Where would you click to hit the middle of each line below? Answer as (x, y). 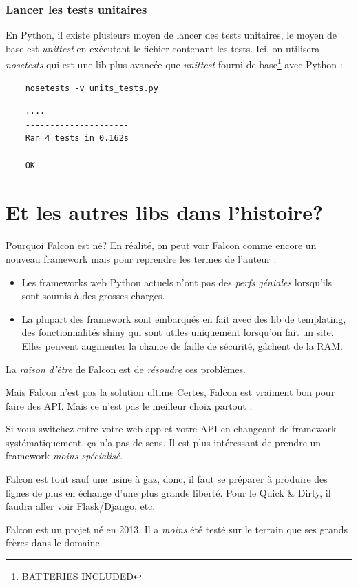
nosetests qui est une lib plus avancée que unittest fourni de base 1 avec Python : (174, 63)
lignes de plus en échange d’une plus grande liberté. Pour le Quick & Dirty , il (168, 492)
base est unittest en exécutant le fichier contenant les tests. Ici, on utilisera (163, 48)
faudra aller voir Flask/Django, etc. (81, 506)
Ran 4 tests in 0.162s (77, 138)
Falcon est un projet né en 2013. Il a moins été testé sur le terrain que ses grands (177, 529)
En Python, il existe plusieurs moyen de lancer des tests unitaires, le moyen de (171, 35)
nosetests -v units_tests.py (92, 88)
